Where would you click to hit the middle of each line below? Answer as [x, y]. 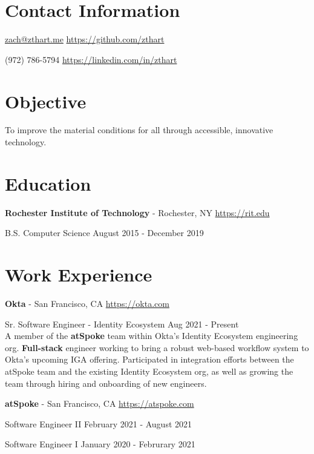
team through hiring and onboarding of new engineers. [106, 383]
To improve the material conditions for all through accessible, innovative [139, 130]
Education [48, 183]
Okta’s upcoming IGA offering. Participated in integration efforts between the [149, 359]
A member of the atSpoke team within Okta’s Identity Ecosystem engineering [152, 336]
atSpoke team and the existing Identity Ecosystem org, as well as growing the [149, 371]
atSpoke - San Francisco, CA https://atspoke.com [100, 403]
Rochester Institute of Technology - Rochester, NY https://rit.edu [137, 212]
